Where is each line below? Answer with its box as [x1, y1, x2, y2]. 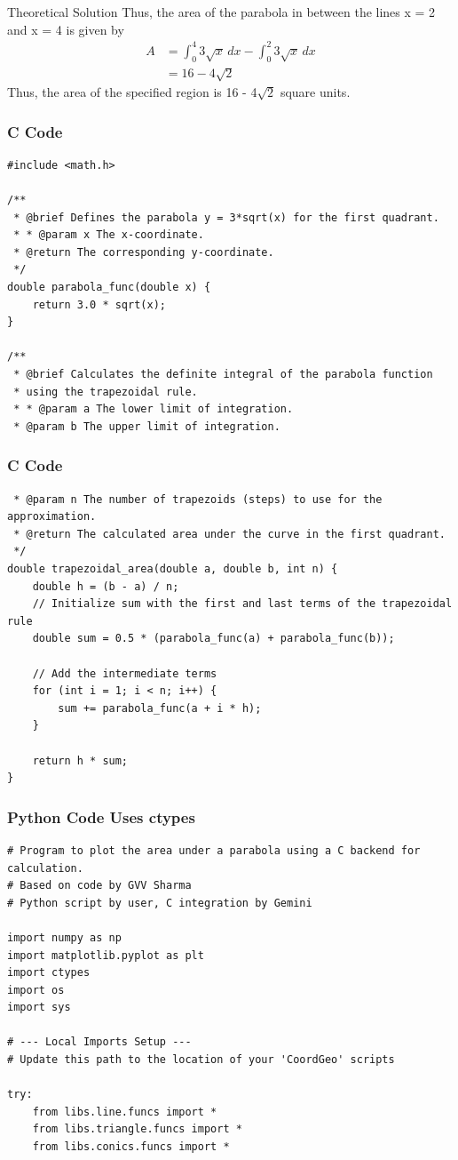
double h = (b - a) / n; [32, 580, 179, 593]
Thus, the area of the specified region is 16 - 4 [7, 83, 257, 101]
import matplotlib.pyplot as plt [7, 948, 204, 962]
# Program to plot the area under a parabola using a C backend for [7, 844, 421, 857]
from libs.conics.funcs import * [32, 1140, 230, 1154]
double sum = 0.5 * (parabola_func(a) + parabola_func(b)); [32, 632, 395, 645]
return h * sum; [32, 754, 129, 767]
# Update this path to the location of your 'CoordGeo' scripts [7, 1053, 395, 1067]
